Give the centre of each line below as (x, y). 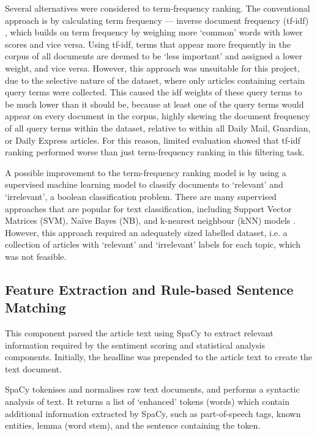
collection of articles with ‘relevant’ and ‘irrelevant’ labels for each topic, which (153, 244)
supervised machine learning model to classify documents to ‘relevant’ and (144, 184)
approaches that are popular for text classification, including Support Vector (148, 208)
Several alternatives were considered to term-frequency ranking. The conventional (158, 8)
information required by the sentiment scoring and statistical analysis (135, 345)
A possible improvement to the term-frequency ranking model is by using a (146, 172)
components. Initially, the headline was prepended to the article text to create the (158, 357)
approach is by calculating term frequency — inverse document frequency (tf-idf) (157, 20)
